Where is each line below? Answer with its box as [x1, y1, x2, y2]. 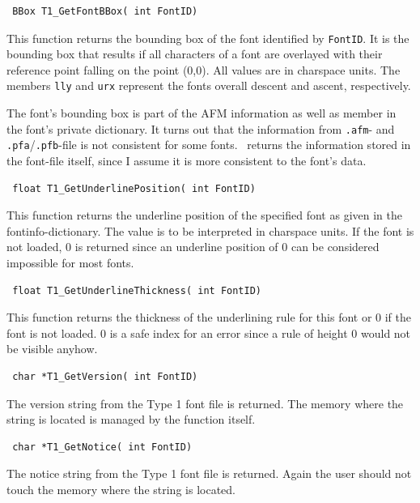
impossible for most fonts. [6, 254, 134, 271]
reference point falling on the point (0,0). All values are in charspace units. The [6, 61, 401, 78]
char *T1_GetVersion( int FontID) [12, 370, 198, 382]
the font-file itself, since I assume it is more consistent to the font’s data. [6, 152, 367, 168]
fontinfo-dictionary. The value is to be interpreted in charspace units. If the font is [6, 222, 414, 239]
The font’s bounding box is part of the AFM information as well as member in [6, 104, 397, 121]
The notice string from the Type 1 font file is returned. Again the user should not [6, 465, 412, 482]
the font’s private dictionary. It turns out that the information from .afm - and [6, 120, 395, 137]
